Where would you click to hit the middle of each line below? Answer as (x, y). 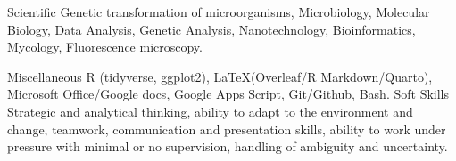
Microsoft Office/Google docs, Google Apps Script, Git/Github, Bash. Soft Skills (228, 94)
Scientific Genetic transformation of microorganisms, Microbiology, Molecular (219, 12)
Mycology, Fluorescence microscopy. (105, 47)
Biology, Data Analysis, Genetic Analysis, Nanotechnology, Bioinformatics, (211, 29)
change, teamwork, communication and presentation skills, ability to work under (227, 129)
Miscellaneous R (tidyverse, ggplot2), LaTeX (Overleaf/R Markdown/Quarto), (220, 76)
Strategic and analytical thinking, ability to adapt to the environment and (210, 111)
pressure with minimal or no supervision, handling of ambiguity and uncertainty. (228, 146)
